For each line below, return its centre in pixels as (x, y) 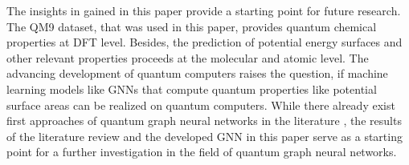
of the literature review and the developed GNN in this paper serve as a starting (204, 136)
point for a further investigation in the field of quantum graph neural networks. (202, 152)
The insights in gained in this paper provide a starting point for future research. (204, 10)
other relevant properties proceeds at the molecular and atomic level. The (188, 57)
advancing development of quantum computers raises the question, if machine (197, 73)
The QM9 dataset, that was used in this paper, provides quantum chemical (192, 26)
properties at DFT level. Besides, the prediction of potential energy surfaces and (204, 42)
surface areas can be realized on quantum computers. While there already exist (201, 105)
